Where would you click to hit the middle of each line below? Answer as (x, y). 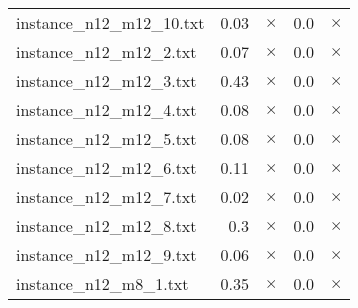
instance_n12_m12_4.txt (106, 109)
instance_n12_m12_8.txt (106, 225)
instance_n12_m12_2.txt (106, 51)
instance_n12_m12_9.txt (106, 254)
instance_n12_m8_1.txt (102, 283)
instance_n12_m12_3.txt (106, 80)
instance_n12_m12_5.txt (106, 138)
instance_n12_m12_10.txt (110, 22)
